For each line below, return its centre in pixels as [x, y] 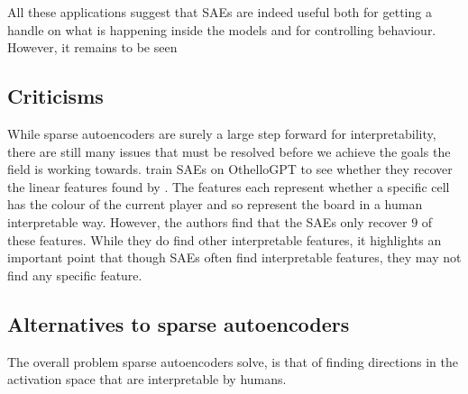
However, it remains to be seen [92, 47]
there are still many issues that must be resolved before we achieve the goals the [229, 151]
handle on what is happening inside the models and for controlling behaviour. [222, 29]
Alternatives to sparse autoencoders [179, 323]
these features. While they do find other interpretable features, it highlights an [225, 239]
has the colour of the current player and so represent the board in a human [215, 204]
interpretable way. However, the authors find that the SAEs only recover [207, 221]
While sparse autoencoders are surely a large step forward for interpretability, [222, 133]
